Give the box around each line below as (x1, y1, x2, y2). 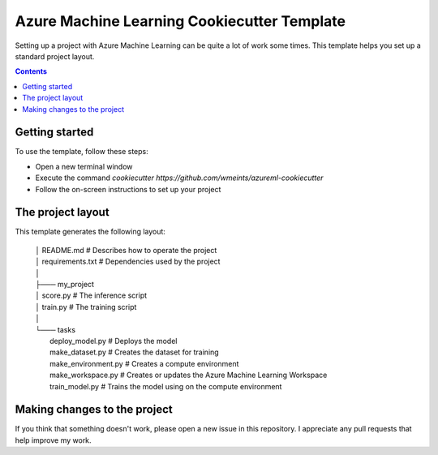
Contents (15, 67, 48, 76)
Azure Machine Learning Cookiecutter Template (15, 12, 346, 30)
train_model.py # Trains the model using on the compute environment (49, 381, 282, 391)
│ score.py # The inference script (35, 290, 148, 300)
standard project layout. (15, 51, 95, 61)
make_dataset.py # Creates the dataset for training (49, 347, 219, 357)
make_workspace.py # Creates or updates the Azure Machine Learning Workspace (49, 370, 328, 380)
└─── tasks (35, 324, 76, 334)
